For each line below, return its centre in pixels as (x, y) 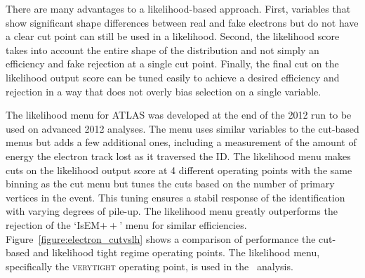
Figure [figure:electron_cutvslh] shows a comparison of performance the (161, 238)
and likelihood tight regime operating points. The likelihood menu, (176, 252)
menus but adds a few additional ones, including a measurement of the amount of (181, 142)
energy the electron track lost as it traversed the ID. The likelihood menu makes (178, 155)
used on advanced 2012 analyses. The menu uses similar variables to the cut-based (182, 128)
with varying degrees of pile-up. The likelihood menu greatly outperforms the (172, 211)
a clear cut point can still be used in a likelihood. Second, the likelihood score (173, 36)
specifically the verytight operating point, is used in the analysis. (150, 266)
